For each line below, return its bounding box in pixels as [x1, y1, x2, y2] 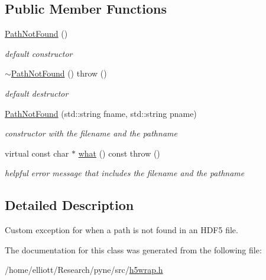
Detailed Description [5, 196, 134, 214]
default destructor [5, 87, 69, 99]
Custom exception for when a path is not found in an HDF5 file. [5, 224, 238, 236]
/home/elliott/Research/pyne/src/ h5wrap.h [5, 263, 163, 276]
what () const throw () [78, 147, 160, 159]
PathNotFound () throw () [11, 67, 107, 79]
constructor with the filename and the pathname [5, 127, 177, 139]
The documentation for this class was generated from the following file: [5, 243, 262, 256]
